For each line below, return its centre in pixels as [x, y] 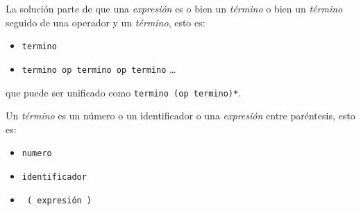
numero [37, 154]
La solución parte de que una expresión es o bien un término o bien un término [174, 8]
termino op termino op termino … [99, 68]
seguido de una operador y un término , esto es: [106, 22]
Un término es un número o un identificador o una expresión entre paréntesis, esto [180, 116]
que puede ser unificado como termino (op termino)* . [124, 92]
